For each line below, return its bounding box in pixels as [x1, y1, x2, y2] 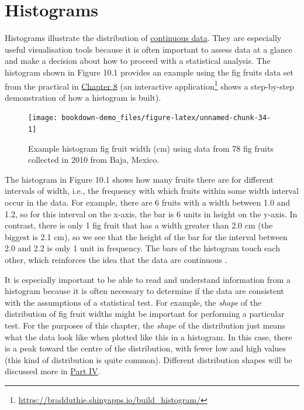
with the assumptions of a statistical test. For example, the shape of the [5, 296, 262, 308]
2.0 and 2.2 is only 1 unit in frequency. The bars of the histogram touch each [5, 242, 280, 254]
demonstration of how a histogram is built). [5, 91, 161, 103]
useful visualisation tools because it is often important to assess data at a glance [5, 43, 292, 55]
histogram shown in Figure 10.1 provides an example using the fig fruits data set [5, 66, 293, 78]
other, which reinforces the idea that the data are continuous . [5, 254, 227, 265]
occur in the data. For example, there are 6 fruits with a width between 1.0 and [5, 196, 291, 209]
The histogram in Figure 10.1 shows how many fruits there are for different [5, 173, 274, 185]
